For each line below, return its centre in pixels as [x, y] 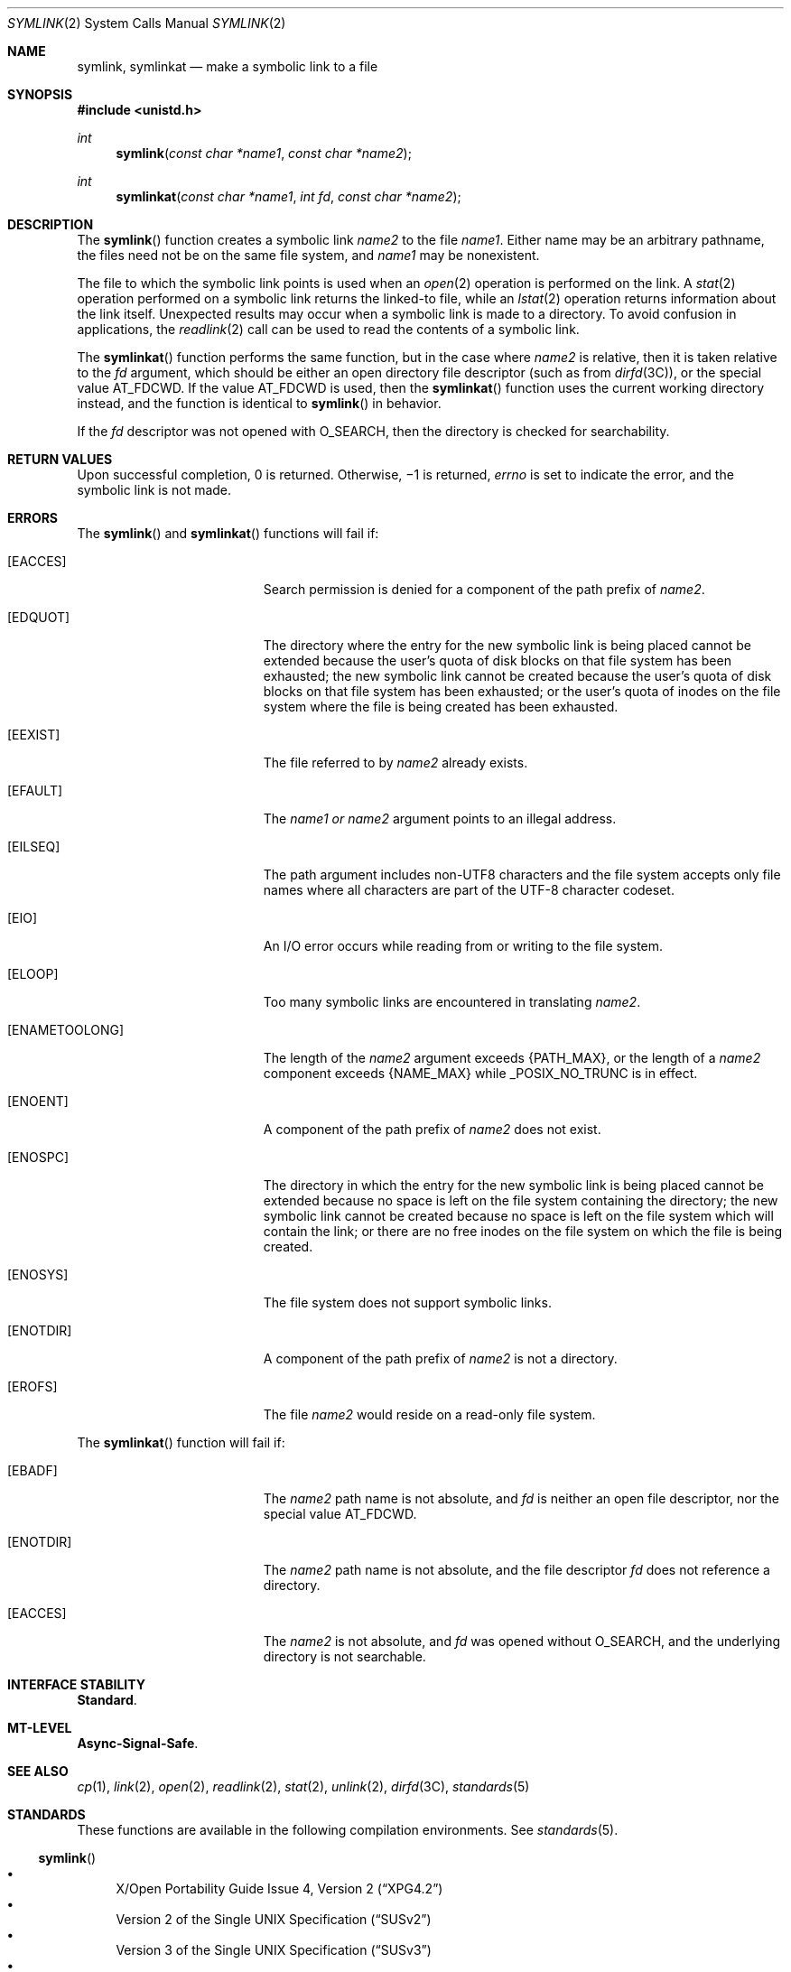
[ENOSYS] [38, 1274]
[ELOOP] [33, 974]
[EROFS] [33, 1386]
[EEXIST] [34, 735]
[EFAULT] [35, 791]
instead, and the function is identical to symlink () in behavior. [259, 403]
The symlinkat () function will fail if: [181, 1442]
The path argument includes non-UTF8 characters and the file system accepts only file [522, 874]
